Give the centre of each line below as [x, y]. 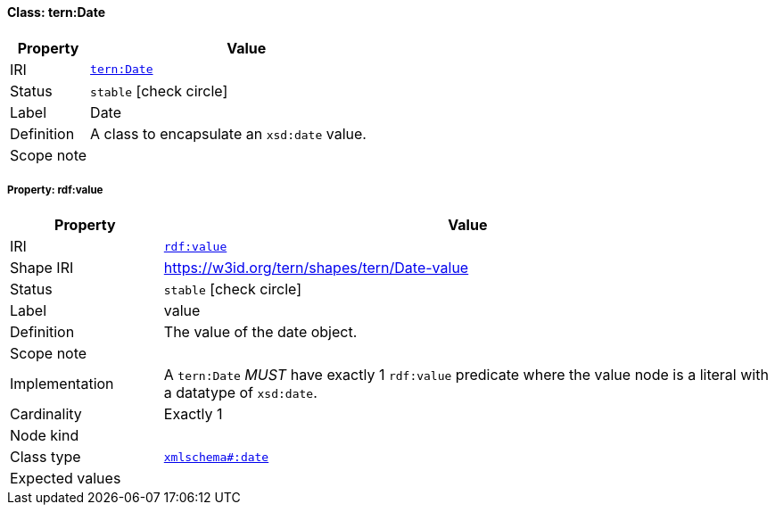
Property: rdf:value [55, 190]
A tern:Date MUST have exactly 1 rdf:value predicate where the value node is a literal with [466, 375]
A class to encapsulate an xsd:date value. [228, 133]
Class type [45, 457]
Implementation [62, 384]
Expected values [66, 479]
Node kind [45, 436]
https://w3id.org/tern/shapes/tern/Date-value [316, 268]
